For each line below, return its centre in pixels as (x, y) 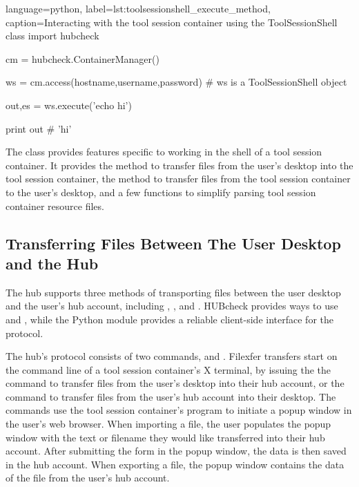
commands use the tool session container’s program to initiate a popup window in (179, 410)
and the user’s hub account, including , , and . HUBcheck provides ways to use (172, 306)
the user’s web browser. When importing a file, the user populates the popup (168, 424)
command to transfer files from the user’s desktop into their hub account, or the (175, 383)
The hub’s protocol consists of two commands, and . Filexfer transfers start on (172, 356)
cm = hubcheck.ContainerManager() (83, 58)
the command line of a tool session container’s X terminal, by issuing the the (168, 369)
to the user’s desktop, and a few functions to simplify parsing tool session (161, 192)
